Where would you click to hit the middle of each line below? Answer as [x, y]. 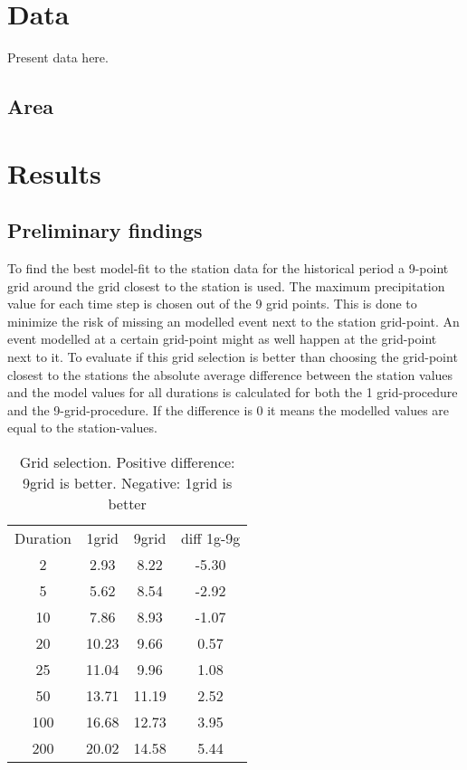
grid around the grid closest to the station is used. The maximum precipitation [226, 285]
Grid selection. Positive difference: [127, 462]
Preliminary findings [105, 230]
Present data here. [58, 57]
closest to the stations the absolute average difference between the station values [230, 374]
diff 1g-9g [210, 538]
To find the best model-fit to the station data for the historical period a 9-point [228, 268]
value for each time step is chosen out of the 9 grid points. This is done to [212, 304]
